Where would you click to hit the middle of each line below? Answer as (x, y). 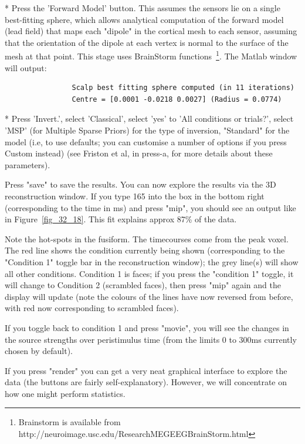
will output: (26, 67)
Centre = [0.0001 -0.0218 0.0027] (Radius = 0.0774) (177, 99)
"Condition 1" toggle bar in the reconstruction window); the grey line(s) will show (152, 261)
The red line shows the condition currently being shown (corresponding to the (145, 250)
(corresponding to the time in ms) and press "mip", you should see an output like (150, 207)
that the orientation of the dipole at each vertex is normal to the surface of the (147, 42)
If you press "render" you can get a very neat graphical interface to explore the (146, 370)
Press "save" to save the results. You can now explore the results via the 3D (140, 184)
